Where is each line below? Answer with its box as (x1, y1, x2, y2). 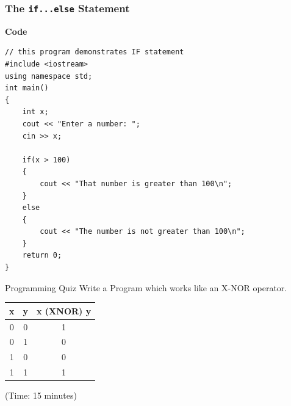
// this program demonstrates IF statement (5, 48, 184, 57)
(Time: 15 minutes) (5, 389, 77, 402)
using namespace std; (5, 71, 93, 81)
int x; (22, 107, 49, 117)
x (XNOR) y (37, 304, 92, 317)
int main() (5, 84, 49, 93)
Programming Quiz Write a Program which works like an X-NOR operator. (5, 281, 287, 294)
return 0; (22, 251, 62, 260)
